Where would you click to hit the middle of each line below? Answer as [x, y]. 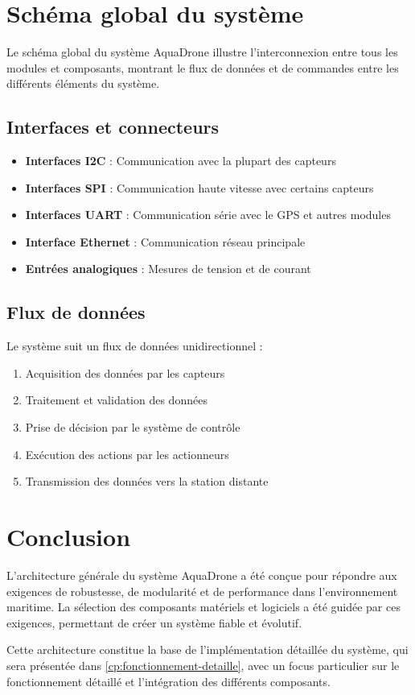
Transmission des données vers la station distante [147, 481]
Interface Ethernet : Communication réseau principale [165, 241]
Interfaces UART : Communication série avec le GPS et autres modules [208, 215]
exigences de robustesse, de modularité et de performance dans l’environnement [202, 591]
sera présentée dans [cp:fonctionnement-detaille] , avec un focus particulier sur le [203, 665]
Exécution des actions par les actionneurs [127, 454]
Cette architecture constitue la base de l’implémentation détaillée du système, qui [207, 649]
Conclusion [69, 537]
